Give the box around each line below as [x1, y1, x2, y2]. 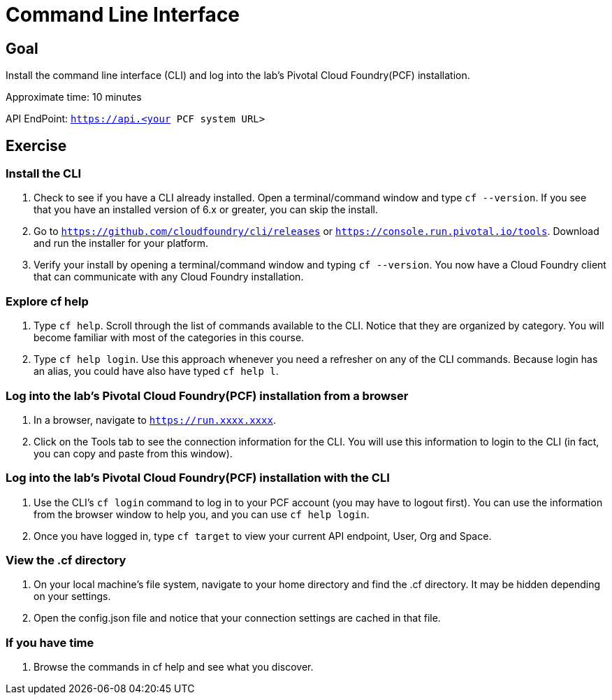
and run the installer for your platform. [34, 237, 208, 250]
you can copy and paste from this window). [34, 447, 233, 459]
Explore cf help [6, 294, 89, 308]
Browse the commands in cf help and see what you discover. [34, 661, 314, 673]
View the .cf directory [6, 553, 126, 568]
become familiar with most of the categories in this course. [34, 331, 305, 344]
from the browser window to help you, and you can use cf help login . [34, 508, 370, 520]
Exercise [6, 136, 67, 155]
